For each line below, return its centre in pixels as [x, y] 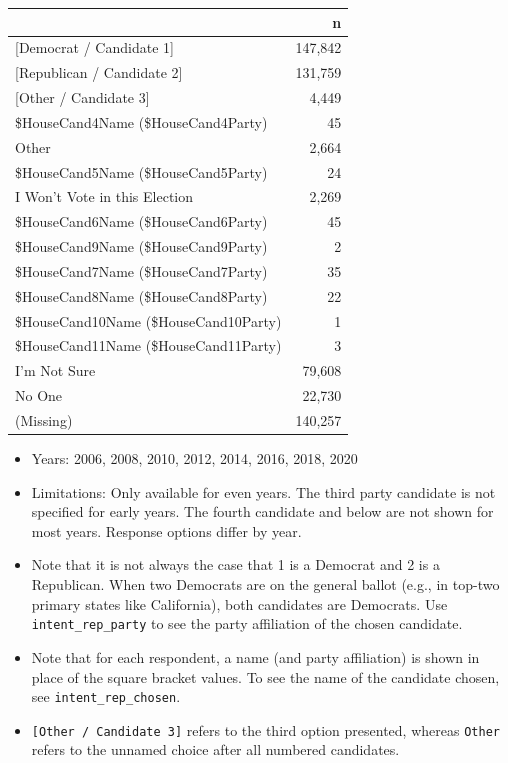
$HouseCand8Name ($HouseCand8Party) [141, 295]
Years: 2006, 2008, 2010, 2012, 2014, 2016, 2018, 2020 [194, 458]
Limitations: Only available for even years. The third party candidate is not [263, 491]
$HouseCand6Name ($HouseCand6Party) [141, 221]
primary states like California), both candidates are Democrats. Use [239, 603]
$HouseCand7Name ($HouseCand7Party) [141, 270]
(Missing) [44, 420]
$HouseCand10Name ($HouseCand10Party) [148, 320]
